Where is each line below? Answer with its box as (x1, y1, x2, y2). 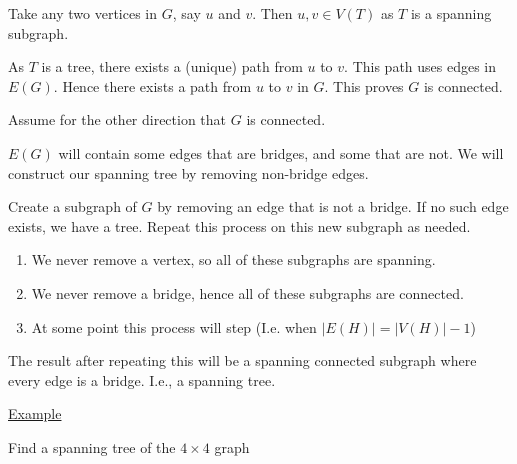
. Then (252, 3, 293, 23)
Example (8, 403, 62, 424)
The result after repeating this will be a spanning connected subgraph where (8, 350, 477, 371)
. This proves (324, 75, 404, 96)
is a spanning (410, 3, 492, 23)
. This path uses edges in (344, 56, 497, 77)
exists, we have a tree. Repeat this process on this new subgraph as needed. (8, 215, 471, 236)
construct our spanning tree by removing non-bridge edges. (8, 162, 369, 183)
